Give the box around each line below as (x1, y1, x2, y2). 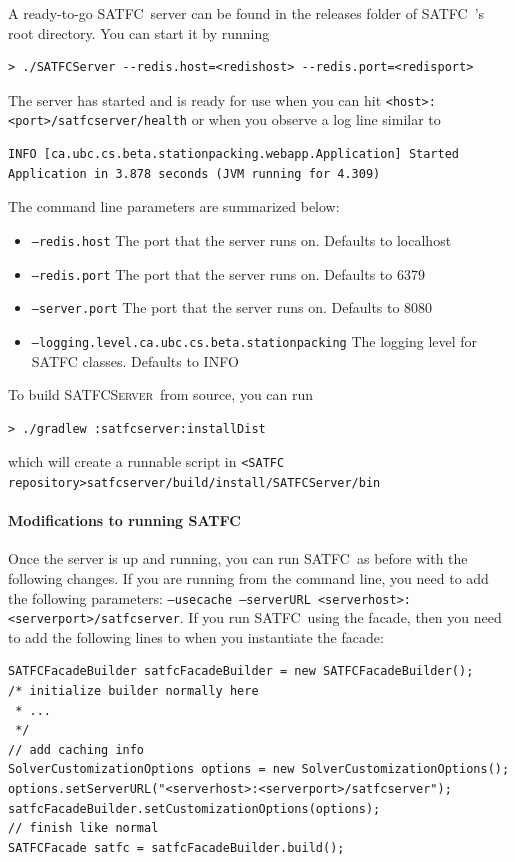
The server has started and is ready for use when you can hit (8, 89, 382, 110)
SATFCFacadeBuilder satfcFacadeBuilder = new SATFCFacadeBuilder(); (8, 664, 474, 679)
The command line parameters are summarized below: (8, 196, 340, 217)
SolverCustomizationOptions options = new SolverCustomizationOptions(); (8, 762, 510, 777)
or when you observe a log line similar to (191, 109, 441, 130)
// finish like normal (8, 821, 159, 836)
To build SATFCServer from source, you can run (8, 384, 314, 405)
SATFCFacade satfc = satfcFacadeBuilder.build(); (8, 840, 345, 855)
